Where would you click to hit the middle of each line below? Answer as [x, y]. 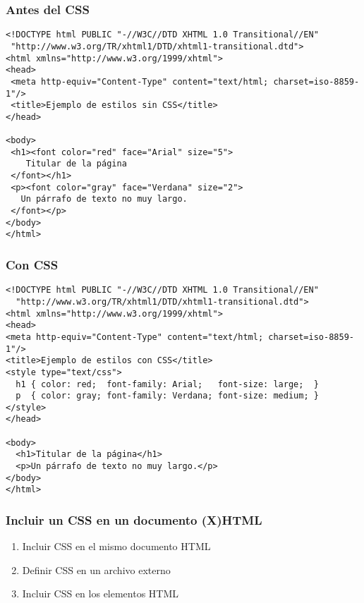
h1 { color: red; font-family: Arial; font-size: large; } [167, 384]
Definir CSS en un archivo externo [96, 569]
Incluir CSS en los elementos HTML [101, 593]
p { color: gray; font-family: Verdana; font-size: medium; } [167, 396]
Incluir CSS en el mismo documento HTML [116, 546]
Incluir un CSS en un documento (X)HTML [134, 519]
